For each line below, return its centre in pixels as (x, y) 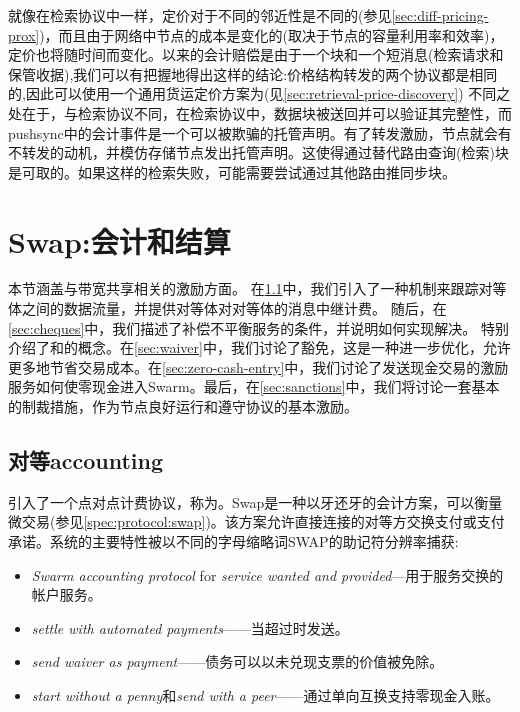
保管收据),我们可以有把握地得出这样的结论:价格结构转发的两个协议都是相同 (253, 73)
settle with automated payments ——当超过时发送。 (190, 627)
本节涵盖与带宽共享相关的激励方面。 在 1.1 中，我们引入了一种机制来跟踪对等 (257, 288)
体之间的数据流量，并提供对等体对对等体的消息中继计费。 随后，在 (227, 308)
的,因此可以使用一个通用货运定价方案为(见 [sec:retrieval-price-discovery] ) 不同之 (259, 93)
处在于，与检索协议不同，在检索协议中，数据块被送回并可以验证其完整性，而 (260, 112)
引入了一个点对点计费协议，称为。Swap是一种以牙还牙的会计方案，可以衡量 (255, 501)
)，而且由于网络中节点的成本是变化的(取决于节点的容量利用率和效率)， (271, 34)
